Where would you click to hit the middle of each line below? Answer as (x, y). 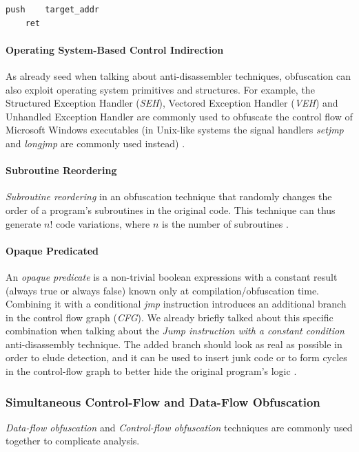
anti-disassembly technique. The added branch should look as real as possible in (174, 344)
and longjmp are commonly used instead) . (95, 143)
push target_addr (53, 10)
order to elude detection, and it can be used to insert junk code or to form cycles (176, 357)
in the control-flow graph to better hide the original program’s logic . (151, 371)
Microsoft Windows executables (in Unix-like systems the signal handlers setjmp (175, 130)
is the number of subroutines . (225, 223)
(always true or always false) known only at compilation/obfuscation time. (162, 290)
